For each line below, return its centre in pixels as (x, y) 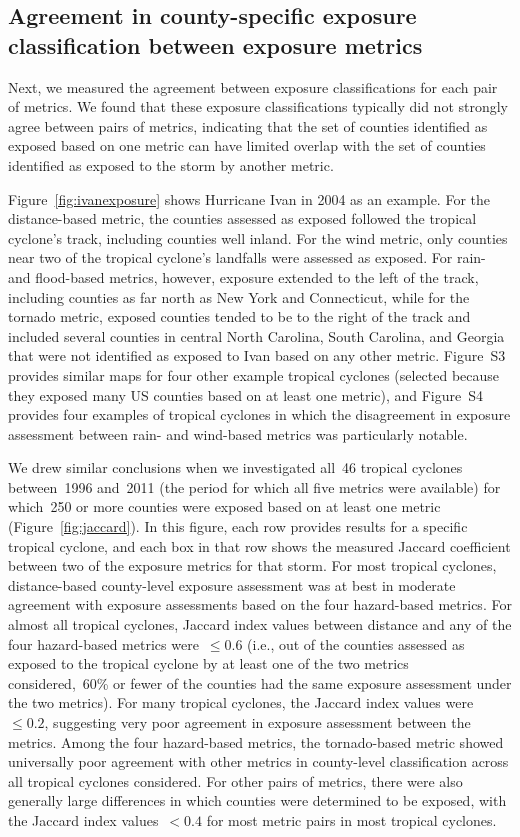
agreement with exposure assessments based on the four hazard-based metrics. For (260, 604)
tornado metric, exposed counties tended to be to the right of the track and (239, 316)
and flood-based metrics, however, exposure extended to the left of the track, (243, 276)
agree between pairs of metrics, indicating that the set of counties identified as (248, 125)
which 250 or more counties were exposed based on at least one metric (224, 506)
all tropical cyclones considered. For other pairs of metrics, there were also (235, 780)
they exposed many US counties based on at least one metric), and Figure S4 (246, 394)
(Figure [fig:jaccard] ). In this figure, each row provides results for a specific (238, 526)
